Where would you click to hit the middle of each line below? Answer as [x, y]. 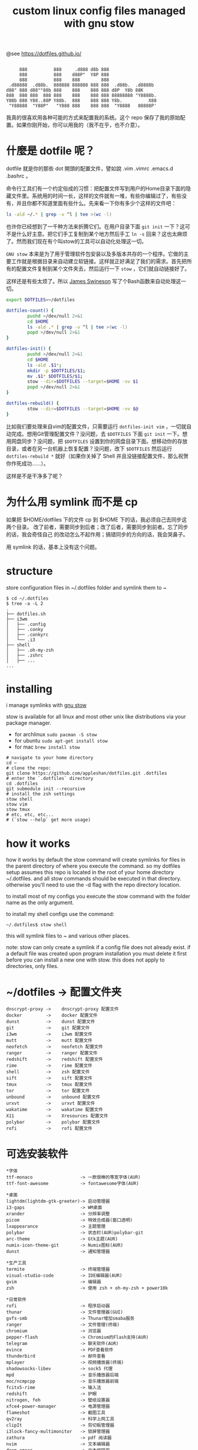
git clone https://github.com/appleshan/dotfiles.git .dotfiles [87, 773]
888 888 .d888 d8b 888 [64, 70]
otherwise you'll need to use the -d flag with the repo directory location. [93, 885]
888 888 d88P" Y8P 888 [64, 75]
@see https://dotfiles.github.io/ [44, 54]
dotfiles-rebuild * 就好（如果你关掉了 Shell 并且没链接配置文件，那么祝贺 [97, 456]
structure [29, 571]
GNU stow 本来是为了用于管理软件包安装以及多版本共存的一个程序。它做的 [95, 254]
